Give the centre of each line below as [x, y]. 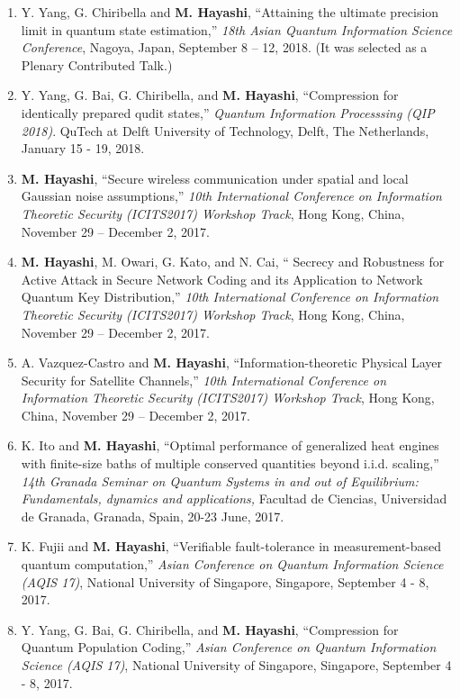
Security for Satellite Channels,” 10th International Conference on [204, 380]
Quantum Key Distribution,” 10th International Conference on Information [230, 297]
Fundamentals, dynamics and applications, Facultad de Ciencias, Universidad [234, 499]
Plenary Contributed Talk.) [97, 64]
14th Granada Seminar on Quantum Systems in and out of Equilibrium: [220, 480]
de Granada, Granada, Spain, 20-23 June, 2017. [153, 516]
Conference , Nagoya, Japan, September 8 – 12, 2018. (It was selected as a [224, 47]
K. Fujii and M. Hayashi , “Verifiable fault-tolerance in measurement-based [231, 546]
